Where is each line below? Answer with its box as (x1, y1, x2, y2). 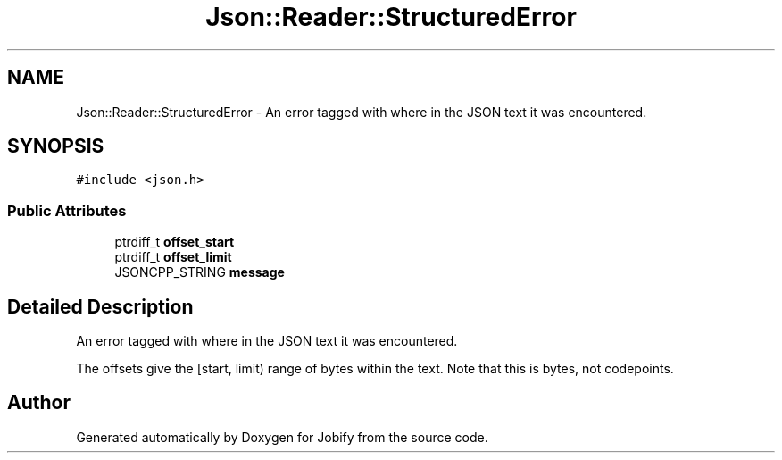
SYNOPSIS (7, 135, 104, 158)
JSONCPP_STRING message (114, 264, 285, 280)
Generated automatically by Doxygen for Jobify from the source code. (76, 429, 488, 445)
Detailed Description (7, 295, 194, 318)
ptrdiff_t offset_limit (114, 249, 232, 265)
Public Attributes (7, 201, 127, 220)
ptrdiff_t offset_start (114, 234, 235, 250)
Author (7, 391, 71, 414)
